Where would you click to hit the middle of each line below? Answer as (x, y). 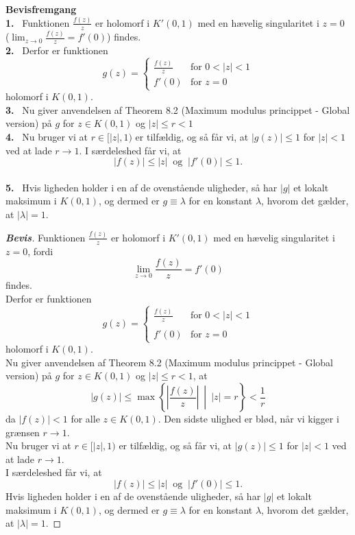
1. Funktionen (38, 22)
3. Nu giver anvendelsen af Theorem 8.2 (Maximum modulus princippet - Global (178, 109)
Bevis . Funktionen (46, 237)
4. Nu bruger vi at (47, 136)
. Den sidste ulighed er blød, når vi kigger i (248, 419)
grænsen (23, 432)
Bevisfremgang (41, 9)
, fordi (40, 251)
